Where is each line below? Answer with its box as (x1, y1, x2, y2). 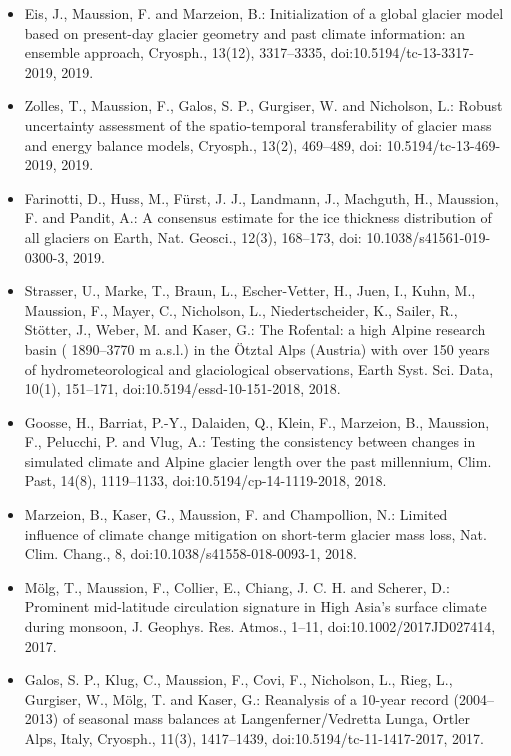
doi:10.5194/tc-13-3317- (330, 42, 474, 63)
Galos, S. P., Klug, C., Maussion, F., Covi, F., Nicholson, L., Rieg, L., (24, 669, 453, 690)
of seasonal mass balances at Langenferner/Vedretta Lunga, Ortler (62, 708, 470, 729)
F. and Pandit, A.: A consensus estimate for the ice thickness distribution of (24, 207, 492, 228)
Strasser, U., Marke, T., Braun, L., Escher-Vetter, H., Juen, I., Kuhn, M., (24, 280, 476, 301)
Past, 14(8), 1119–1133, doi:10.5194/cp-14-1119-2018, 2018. (24, 470, 387, 491)
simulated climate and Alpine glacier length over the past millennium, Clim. (24, 450, 492, 471)
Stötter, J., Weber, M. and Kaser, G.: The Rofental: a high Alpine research (24, 319, 486, 340)
